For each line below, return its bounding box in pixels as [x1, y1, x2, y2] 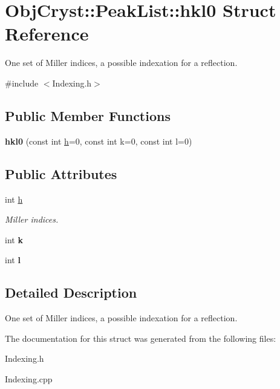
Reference [5, 21, 89, 46]
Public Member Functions [5, 106, 171, 125]
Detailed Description [5, 283, 137, 302]
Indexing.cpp [5, 372, 53, 385]
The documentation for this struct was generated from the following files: [5, 332, 276, 344]
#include [5, 76, 39, 89]
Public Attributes [5, 164, 117, 183]
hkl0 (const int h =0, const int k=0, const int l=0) [5, 134, 192, 147]
